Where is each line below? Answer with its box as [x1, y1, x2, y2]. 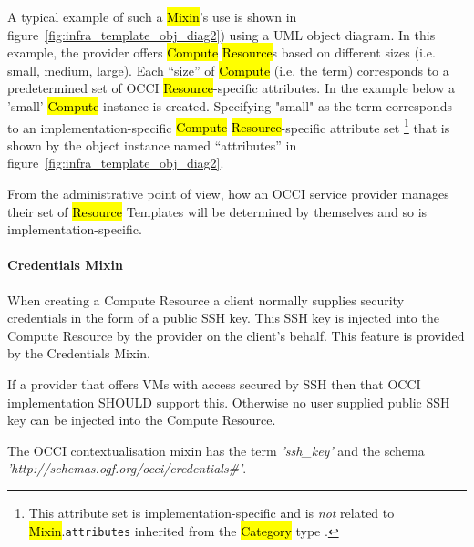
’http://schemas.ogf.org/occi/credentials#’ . [7, 459, 247, 478]
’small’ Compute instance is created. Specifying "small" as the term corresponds [7, 96, 452, 115]
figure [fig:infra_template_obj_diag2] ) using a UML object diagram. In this [7, 25, 436, 44]
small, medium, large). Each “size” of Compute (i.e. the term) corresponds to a [7, 60, 449, 79]
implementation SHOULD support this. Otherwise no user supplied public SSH [7, 392, 450, 411]
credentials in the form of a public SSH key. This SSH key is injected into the [7, 308, 439, 327]
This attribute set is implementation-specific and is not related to [28, 502, 395, 521]
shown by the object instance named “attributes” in [7, 135, 297, 154]
